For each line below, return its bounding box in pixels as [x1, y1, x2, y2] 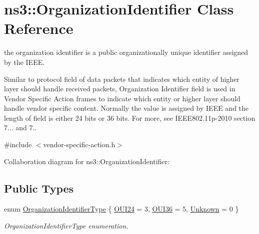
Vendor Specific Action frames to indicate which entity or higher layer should [4, 93, 240, 103]
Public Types [4, 180, 74, 196]
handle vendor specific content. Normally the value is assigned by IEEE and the [4, 103, 249, 113]
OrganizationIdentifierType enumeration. [4, 221, 128, 231]
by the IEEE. [4, 56, 45, 67]
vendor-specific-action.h [43, 139, 115, 150]
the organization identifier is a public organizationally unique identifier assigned [4, 47, 248, 57]
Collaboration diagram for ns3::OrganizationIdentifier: [4, 156, 169, 166]
